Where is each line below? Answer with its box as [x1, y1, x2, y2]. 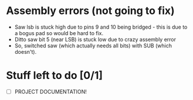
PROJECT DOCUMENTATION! [14, 88, 87, 95]
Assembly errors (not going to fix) [6, 4, 175, 18]
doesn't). [14, 48, 37, 55]
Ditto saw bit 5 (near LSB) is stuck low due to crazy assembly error [14, 36, 177, 43]
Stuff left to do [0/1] [6, 69, 103, 82]
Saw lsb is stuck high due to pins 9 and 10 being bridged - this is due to [14, 23, 188, 30]
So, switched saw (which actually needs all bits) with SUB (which [14, 42, 172, 49]
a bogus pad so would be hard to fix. [14, 29, 104, 36]
